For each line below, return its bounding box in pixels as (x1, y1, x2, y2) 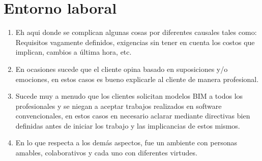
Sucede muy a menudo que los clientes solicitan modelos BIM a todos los (15, 91, 243, 101)
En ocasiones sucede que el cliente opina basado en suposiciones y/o (15, 63, 228, 74)
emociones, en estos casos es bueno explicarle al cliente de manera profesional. (15, 73, 259, 84)
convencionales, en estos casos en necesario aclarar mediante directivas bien (15, 110, 250, 121)
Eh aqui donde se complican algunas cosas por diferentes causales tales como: (15, 27, 257, 37)
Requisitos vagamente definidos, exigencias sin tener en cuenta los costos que (15, 36, 255, 47)
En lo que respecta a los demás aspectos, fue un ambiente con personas (15, 137, 237, 148)
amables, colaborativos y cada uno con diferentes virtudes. (15, 147, 197, 158)
